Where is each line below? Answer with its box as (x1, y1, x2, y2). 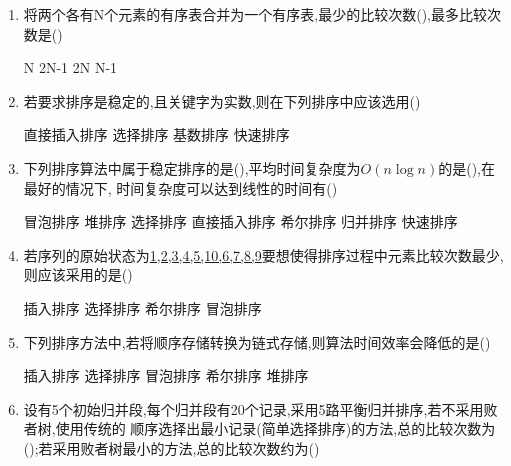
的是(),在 (438, 157, 496, 178)
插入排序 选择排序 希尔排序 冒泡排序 (23, 297, 262, 318)
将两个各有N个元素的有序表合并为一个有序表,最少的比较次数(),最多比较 (23, 4, 487, 24)
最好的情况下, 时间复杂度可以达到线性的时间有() (23, 177, 338, 198)
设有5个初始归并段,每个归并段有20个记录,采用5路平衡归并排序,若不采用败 (23, 398, 498, 419)
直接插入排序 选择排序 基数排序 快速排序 (23, 124, 290, 145)
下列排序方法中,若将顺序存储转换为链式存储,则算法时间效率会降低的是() (23, 331, 491, 352)
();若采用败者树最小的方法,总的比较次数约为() (23, 437, 320, 458)
